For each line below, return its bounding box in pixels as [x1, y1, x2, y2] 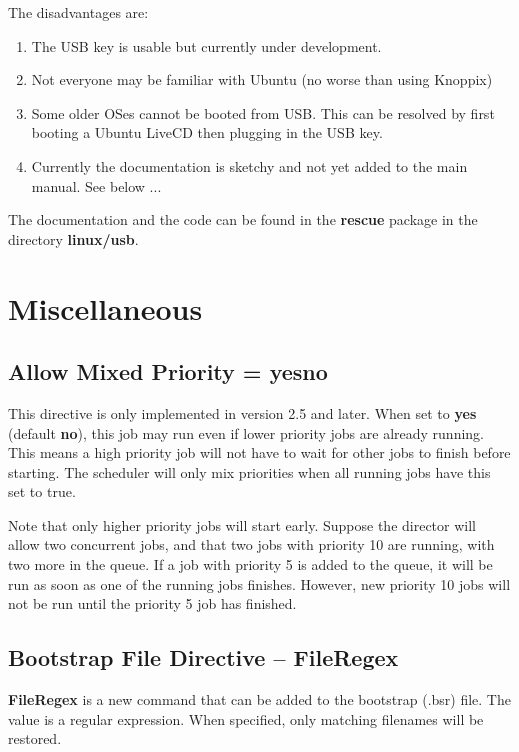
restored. [8, 728, 62, 749]
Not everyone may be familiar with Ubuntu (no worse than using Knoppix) [31, 69, 493, 90]
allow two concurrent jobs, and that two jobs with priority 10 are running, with [8, 534, 495, 555]
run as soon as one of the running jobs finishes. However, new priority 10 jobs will [8, 573, 511, 594]
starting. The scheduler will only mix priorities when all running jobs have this [8, 461, 491, 482]
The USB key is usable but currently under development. [31, 35, 382, 56]
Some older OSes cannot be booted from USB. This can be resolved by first [31, 102, 495, 123]
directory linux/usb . [8, 228, 139, 249]
